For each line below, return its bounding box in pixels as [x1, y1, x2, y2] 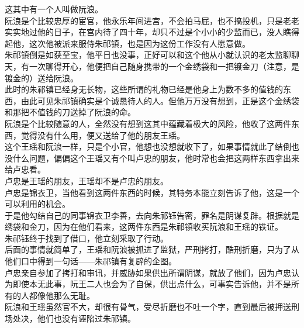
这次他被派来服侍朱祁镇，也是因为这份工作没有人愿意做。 [29, 37, 250, 49]
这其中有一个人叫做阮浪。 [5, 3, 103, 15]
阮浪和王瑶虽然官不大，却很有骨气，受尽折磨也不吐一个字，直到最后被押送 [5, 301, 291, 313]
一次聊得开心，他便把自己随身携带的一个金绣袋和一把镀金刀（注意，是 [29, 60, 299, 72]
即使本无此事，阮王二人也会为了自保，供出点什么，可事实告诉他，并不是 [12, 278, 291, 290]
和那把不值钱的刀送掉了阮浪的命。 [5, 106, 136, 118]
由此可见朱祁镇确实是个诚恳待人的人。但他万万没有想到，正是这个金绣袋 [20, 94, 299, 106]
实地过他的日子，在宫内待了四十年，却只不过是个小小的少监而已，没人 [12, 26, 283, 38]
